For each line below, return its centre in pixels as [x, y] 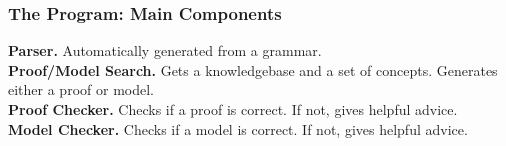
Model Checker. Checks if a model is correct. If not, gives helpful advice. [238, 128]
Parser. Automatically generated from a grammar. [165, 50]
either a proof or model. [81, 89]
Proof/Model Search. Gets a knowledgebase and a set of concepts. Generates [253, 69]
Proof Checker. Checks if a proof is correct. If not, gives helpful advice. [233, 109]
